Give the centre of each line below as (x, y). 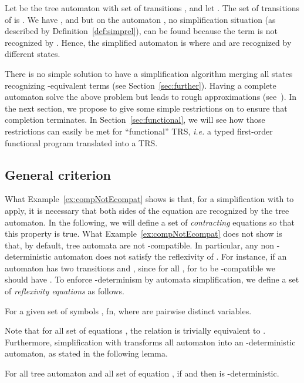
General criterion (58, 174)
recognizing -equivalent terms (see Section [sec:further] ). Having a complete (141, 85)
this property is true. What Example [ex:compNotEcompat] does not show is (143, 234)
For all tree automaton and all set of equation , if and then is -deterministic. (142, 373)
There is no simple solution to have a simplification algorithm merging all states (149, 73)
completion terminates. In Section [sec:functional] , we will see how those (135, 120)
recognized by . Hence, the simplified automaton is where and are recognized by (148, 42)
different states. (33, 54)
